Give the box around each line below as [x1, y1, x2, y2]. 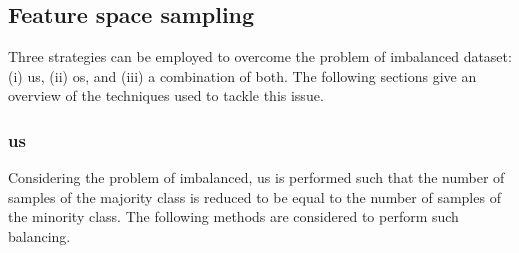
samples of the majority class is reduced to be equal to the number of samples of [8, 186, 501, 207]
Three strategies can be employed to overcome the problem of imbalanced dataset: [8, 46, 512, 67]
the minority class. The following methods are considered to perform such [8, 206, 459, 227]
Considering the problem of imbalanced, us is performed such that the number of [8, 167, 505, 188]
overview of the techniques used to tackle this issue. [8, 85, 324, 106]
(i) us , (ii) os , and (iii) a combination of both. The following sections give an [8, 65, 477, 86]
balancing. [8, 225, 71, 246]
